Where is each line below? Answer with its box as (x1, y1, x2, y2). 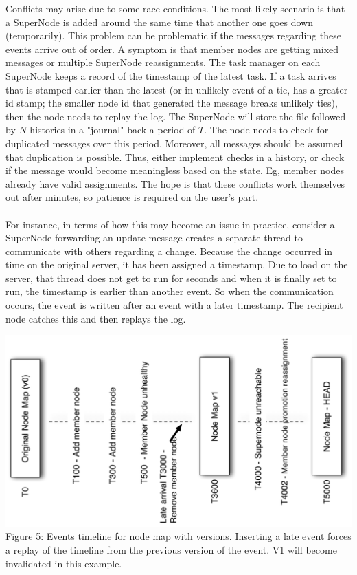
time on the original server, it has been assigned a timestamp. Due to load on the (5, 257, 348, 272)
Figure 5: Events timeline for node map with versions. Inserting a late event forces (5, 529, 352, 543)
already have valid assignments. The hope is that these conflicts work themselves (5, 176, 345, 191)
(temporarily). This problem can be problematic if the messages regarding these (5, 28, 342, 43)
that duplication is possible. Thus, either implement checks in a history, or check (5, 149, 345, 164)
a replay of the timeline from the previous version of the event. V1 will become (5, 543, 337, 557)
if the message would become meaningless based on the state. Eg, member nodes (5, 163, 345, 177)
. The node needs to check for (204, 122, 329, 137)
